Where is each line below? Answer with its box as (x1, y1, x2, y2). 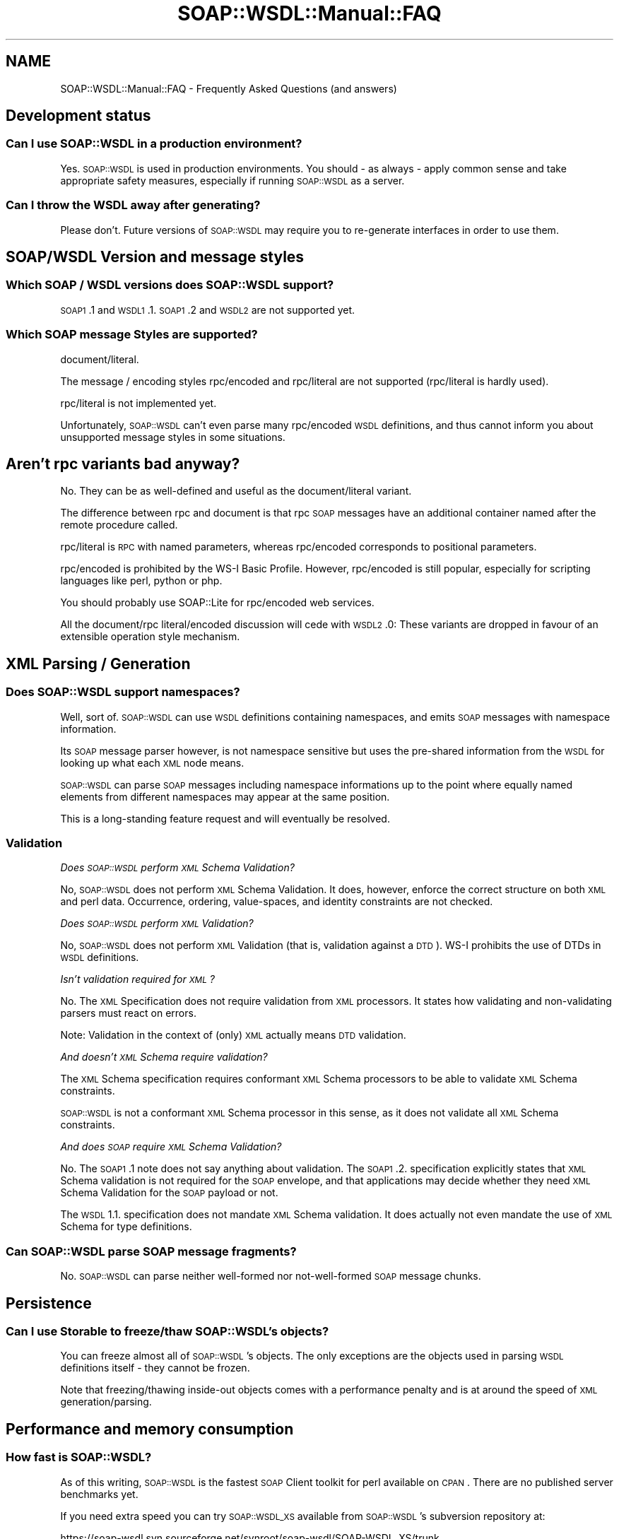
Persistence (6, 1294, 92, 1312)
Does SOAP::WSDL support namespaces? (6, 685, 240, 700)
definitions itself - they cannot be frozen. (60, 1362, 250, 1374)
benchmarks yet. (60, 1487, 138, 1500)
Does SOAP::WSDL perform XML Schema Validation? (60, 861, 295, 874)
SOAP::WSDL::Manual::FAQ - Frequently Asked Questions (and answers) (60, 82, 397, 95)
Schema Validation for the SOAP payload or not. (60, 1186, 278, 1199)
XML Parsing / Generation (6, 654, 191, 673)
